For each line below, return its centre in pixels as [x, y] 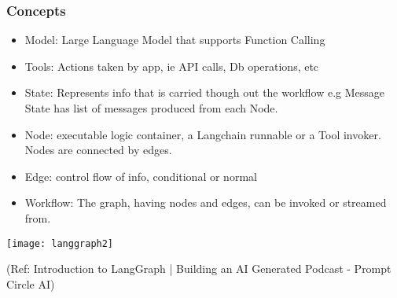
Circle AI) [31, 283]
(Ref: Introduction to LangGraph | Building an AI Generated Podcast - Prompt [199, 269]
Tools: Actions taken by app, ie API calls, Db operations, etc [172, 66]
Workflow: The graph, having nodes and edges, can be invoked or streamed [206, 202]
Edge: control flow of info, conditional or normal [141, 176]
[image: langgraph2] [60, 243]
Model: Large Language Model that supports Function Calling [175, 40]
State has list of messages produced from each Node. [151, 108]
